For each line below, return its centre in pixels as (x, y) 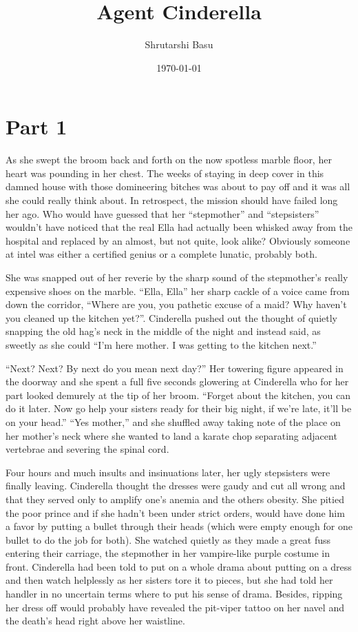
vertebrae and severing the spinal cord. (87, 449)
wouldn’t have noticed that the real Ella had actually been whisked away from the (179, 227)
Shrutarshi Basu (179, 44)
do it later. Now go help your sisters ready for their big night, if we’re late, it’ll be (179, 408)
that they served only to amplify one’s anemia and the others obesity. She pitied (175, 499)
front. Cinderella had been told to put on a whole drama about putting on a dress (179, 566)
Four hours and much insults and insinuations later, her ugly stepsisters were (168, 472)
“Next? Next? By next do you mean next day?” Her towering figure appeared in (175, 368)
